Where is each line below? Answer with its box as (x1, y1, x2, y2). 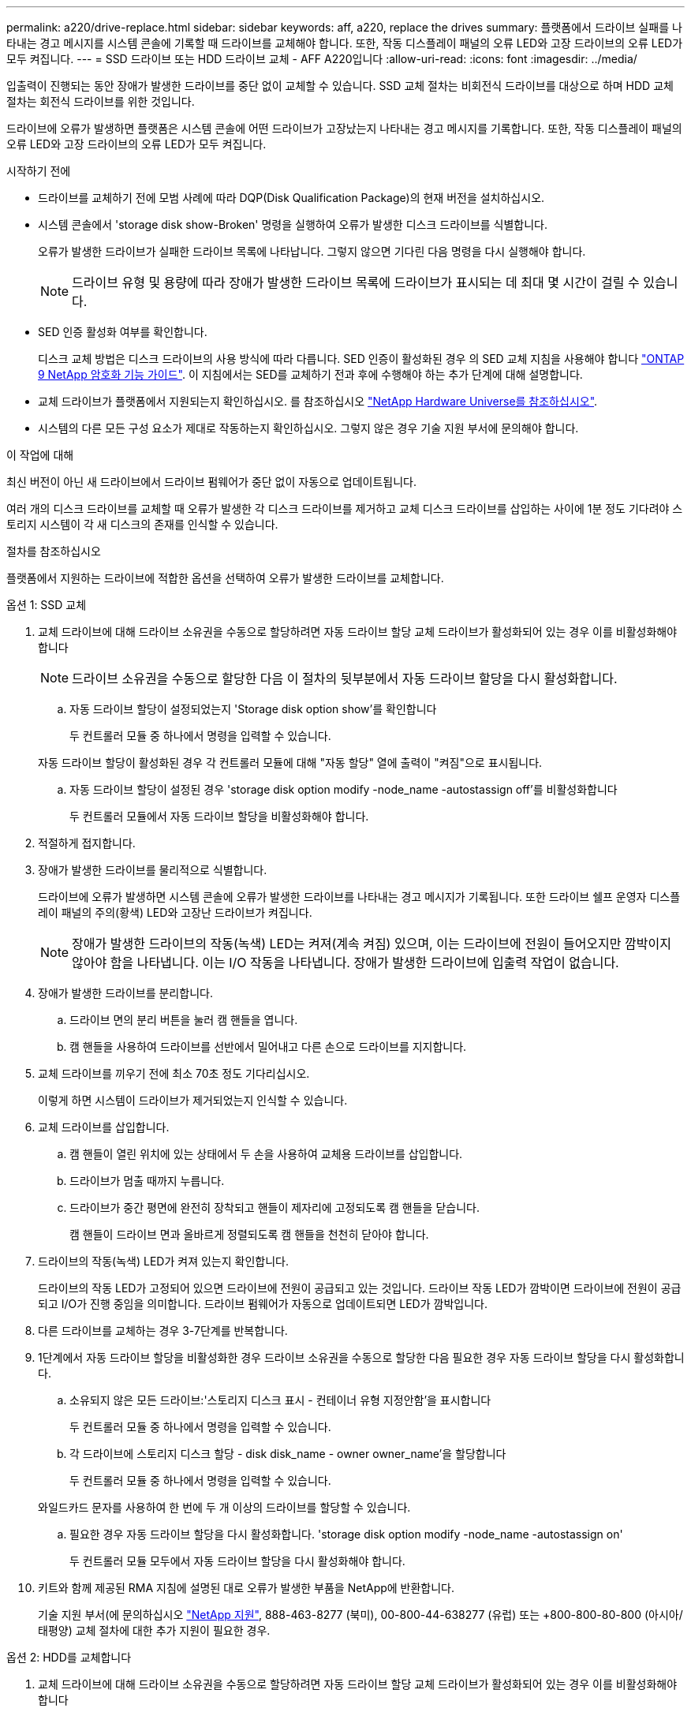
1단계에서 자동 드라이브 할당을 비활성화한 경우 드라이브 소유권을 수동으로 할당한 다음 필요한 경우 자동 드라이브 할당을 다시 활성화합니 (38, 1351, 685, 1364)
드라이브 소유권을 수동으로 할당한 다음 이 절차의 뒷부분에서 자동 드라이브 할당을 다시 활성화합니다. (72, 671, 618, 686)
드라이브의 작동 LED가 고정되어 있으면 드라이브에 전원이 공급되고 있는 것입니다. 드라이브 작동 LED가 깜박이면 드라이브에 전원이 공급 (38, 1281, 682, 1295)
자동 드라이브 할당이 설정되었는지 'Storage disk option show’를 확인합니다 (69, 702, 437, 716)
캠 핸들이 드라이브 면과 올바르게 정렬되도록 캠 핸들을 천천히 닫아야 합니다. (69, 1228, 429, 1241)
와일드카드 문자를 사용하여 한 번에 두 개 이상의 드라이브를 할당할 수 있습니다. (38, 1501, 411, 1514)
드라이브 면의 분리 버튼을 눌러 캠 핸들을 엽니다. (69, 1013, 298, 1026)
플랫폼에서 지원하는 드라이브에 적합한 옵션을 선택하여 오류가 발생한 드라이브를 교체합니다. (6, 571, 444, 585)
